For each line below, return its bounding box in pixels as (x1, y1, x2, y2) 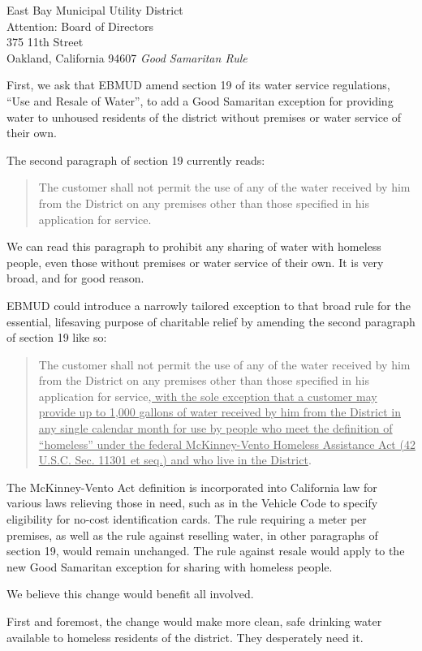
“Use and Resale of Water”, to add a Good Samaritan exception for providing (6, 92, 394, 109)
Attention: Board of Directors (6, 17, 154, 34)
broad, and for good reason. (6, 269, 144, 287)
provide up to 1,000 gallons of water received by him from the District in (38, 403, 402, 420)
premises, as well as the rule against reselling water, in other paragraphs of (6, 526, 378, 543)
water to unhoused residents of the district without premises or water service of (6, 108, 402, 125)
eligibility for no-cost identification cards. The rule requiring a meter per (6, 511, 367, 528)
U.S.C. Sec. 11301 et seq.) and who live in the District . (38, 451, 312, 468)
